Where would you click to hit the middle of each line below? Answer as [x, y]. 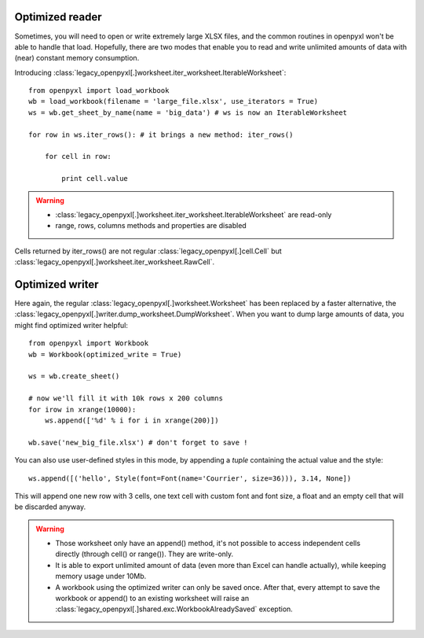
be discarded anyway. [50, 507]
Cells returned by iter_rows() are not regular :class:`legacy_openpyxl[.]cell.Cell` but [148, 251]
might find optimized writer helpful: [71, 325]
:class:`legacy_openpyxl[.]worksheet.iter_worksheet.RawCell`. [115, 262]
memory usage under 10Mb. [101, 576]
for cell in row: [78, 157]
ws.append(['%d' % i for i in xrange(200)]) [132, 420]
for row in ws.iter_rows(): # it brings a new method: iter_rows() [161, 135]
